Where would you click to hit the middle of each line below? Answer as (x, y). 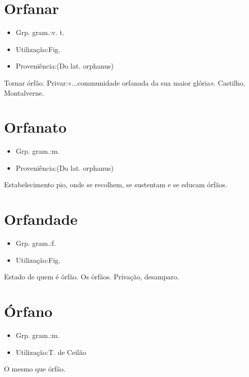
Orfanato (35, 127)
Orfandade (41, 219)
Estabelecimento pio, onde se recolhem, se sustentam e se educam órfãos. (116, 184)
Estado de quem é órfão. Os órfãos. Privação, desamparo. (92, 277)
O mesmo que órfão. (35, 369)
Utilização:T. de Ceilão (51, 352)
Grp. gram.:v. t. (40, 32)
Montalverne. (24, 92)
